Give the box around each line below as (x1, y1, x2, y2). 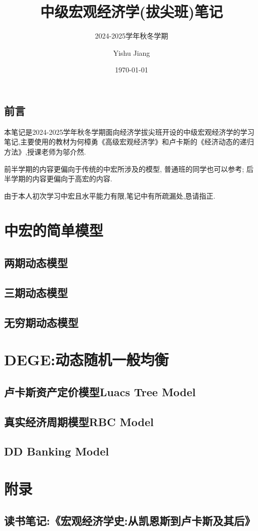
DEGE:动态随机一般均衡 (4, 349, 169, 370)
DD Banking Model (4, 443, 109, 459)
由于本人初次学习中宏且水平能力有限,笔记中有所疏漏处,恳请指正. (4, 190, 216, 201)
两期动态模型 (4, 255, 68, 271)
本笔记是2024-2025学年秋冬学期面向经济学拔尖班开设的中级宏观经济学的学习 (4, 126, 254, 137)
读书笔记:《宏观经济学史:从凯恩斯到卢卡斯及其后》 (4, 513, 255, 528)
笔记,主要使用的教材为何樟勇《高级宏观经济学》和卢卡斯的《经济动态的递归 (4, 136, 254, 147)
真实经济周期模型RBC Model (4, 413, 154, 429)
